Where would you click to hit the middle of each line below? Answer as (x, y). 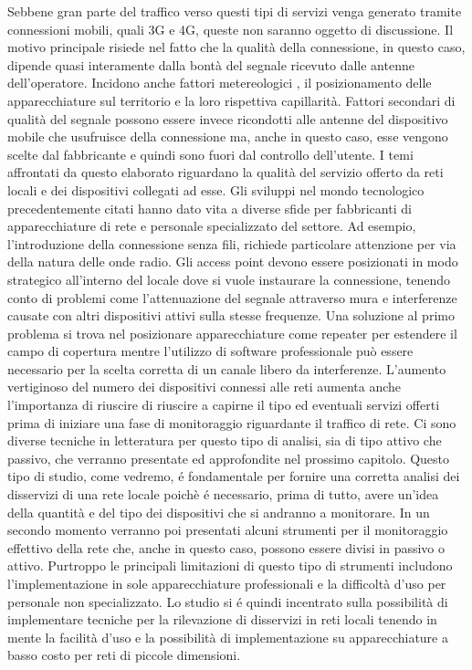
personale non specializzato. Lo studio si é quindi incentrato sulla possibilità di (228, 601)
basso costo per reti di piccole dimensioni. (124, 655)
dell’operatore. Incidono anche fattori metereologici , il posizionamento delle (220, 83)
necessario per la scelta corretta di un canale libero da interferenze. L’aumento (227, 368)
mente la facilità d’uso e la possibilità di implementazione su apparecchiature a (228, 637)
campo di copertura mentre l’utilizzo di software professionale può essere (210, 351)
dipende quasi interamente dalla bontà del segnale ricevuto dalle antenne (211, 64)
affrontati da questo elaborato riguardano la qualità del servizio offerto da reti (226, 172)
